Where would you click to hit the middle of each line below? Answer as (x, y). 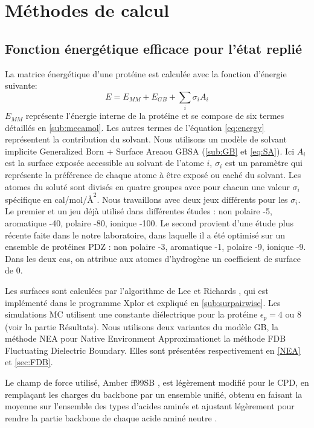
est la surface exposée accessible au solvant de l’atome (104, 163)
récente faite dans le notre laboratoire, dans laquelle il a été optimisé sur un (145, 235)
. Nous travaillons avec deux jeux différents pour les (192, 199)
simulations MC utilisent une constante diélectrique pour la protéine (131, 314)
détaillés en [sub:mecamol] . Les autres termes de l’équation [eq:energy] (135, 127)
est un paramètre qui (264, 163)
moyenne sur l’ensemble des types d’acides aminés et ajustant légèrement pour (150, 406)
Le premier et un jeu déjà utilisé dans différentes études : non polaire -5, (139, 211)
